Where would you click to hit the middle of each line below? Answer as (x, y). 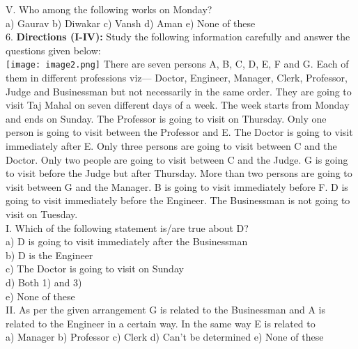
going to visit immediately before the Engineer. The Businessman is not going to (178, 200)
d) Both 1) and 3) (44, 282)
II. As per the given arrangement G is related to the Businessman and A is (165, 310)
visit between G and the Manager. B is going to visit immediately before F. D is (177, 186)
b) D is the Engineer (49, 255)
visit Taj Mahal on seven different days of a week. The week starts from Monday (178, 105)
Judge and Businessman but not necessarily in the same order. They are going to (179, 91)
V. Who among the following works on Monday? (109, 9)
